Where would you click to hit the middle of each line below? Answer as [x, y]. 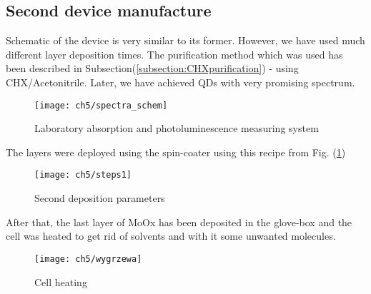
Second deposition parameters [100, 198]
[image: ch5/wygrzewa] [88, 259]
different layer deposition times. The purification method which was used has [174, 54]
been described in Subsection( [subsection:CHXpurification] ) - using [152, 68]
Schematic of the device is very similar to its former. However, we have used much [185, 40]
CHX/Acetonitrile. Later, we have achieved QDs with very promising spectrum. [180, 82]
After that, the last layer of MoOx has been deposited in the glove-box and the [179, 222]
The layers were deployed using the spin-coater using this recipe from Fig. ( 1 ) [176, 152]
